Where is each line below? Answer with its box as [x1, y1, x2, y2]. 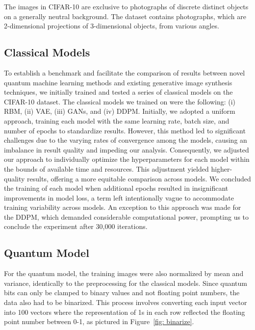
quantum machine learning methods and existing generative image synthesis [4, 77, 232, 87]
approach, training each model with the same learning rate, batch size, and [4, 115, 229, 126]
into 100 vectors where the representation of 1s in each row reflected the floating [4, 306, 245, 317]
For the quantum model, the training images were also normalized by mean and [4, 268, 244, 279]
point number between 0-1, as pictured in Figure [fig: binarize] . [4, 316, 194, 327]
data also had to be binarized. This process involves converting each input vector [4, 297, 247, 307]
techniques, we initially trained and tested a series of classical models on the [4, 87, 233, 97]
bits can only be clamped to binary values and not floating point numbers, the [4, 287, 240, 298]
